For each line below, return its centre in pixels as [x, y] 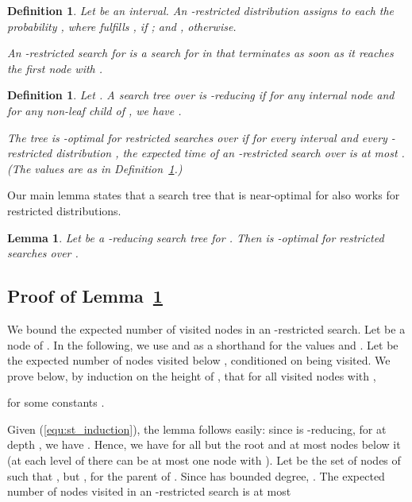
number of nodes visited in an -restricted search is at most [149, 491]
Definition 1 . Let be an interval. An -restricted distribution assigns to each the [201, 10]
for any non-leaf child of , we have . [94, 110]
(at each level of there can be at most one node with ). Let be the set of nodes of [204, 460]
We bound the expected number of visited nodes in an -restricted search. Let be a [206, 328]
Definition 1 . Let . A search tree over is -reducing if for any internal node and [201, 95]
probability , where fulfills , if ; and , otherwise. [122, 26]
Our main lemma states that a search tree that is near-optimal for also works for [204, 195]
